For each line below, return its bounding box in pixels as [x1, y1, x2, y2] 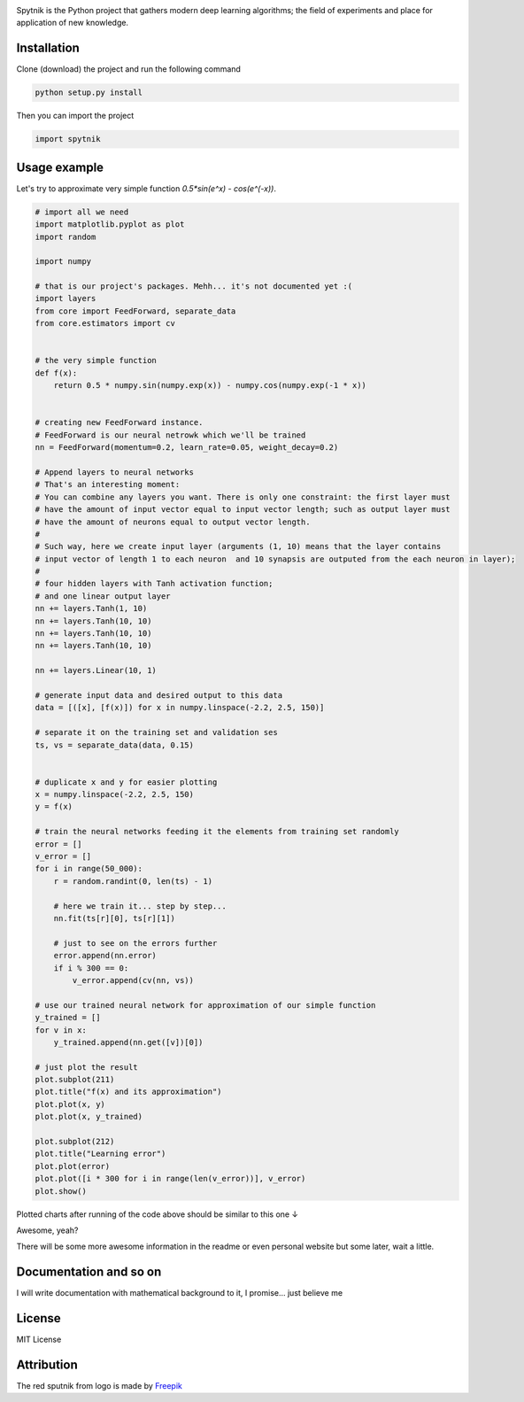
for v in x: [35, 1025, 88, 1035]
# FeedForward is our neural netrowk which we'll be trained [35, 430, 306, 440]
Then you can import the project [16, 111, 135, 121]
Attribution [16, 1357, 79, 1372]
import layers [35, 293, 96, 304]
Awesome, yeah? [16, 1225, 79, 1235]
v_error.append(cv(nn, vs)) [72, 975, 195, 985]
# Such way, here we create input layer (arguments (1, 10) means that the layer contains [35, 541, 442, 552]
